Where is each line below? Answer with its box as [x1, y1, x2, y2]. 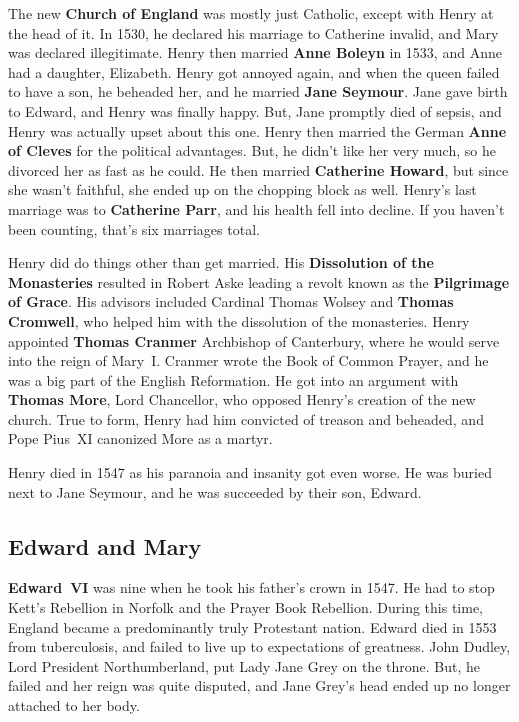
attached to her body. [8, 695, 140, 716]
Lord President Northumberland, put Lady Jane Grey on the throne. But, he [8, 655, 480, 676]
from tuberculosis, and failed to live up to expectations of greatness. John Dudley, [8, 636, 511, 657]
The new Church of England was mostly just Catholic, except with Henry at [8, 3, 494, 23]
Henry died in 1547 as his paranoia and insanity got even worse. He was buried [8, 462, 492, 483]
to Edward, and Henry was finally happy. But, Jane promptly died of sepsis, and [8, 100, 502, 121]
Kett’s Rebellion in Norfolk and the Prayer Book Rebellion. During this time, [8, 597, 483, 618]
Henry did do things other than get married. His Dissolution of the [8, 252, 434, 273]
